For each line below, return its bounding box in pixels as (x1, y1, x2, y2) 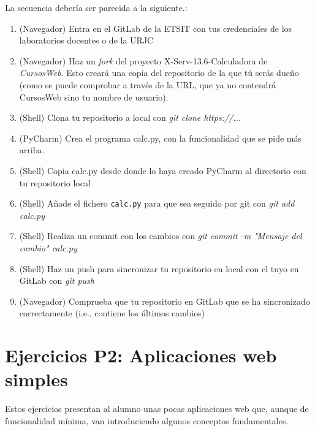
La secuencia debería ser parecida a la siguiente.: (5, 1, 188, 13)
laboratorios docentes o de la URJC (19, 34, 154, 47)
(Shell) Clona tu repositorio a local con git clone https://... (19, 111, 241, 124)
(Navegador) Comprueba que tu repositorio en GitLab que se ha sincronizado (19, 294, 310, 307)
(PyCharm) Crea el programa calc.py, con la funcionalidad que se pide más (19, 131, 302, 144)
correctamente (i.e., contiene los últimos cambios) (19, 307, 205, 319)
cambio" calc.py (19, 241, 77, 254)
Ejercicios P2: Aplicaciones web (5, 343, 277, 368)
